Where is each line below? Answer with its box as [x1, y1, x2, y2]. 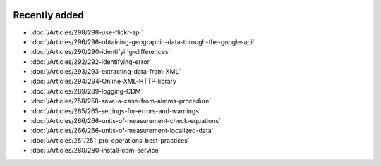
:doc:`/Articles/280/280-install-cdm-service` [30, 146, 161, 155]
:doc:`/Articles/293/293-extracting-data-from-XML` [30, 68, 181, 76]
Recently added [13, 9, 84, 21]
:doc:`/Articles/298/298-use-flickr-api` [30, 28, 144, 37]
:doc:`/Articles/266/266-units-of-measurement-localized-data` [30, 127, 214, 135]
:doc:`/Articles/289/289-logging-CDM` [30, 87, 143, 95]
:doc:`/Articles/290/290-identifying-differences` [30, 48, 171, 56]
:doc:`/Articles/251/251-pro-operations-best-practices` [30, 136, 190, 144]
